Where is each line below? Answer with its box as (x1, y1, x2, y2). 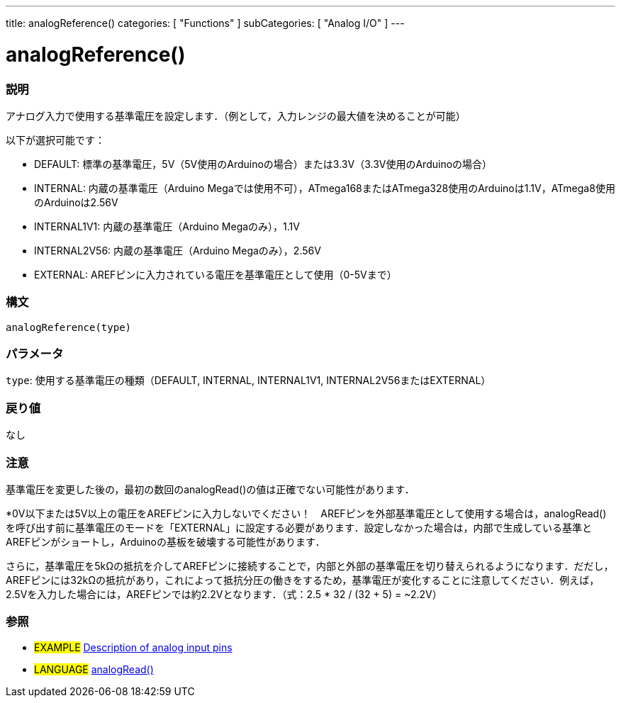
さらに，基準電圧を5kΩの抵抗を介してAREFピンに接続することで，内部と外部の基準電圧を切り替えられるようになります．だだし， (6, 559, 614, 572)
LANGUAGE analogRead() (34, 663, 154, 675)
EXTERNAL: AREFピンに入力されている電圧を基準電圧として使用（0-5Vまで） (34, 268, 397, 281)
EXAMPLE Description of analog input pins (34, 641, 233, 653)
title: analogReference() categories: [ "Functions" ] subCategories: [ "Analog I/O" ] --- (6, 17, 405, 29)
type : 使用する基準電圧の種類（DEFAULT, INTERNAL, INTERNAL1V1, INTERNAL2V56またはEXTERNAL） (6, 374, 491, 387)
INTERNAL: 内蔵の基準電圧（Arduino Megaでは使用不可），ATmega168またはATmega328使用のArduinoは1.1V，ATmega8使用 (34, 181, 615, 194)
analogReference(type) (6, 321, 132, 333)
